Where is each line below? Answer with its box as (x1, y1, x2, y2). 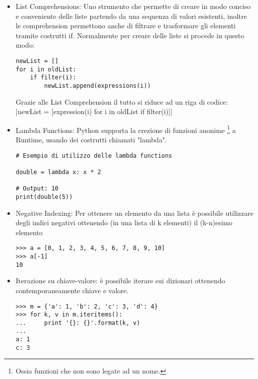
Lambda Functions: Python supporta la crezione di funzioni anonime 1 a (15, 123, 236, 135)
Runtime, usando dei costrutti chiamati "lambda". (15, 134, 167, 145)
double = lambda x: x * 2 (15, 168, 101, 176)
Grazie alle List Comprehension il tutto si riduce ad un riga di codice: (15, 96, 228, 107)
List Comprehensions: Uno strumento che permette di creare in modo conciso (15, 1, 251, 11)
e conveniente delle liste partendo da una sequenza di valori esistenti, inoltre (15, 10, 247, 21)
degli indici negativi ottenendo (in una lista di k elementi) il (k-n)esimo (15, 217, 233, 228)
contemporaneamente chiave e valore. (15, 285, 129, 295)
